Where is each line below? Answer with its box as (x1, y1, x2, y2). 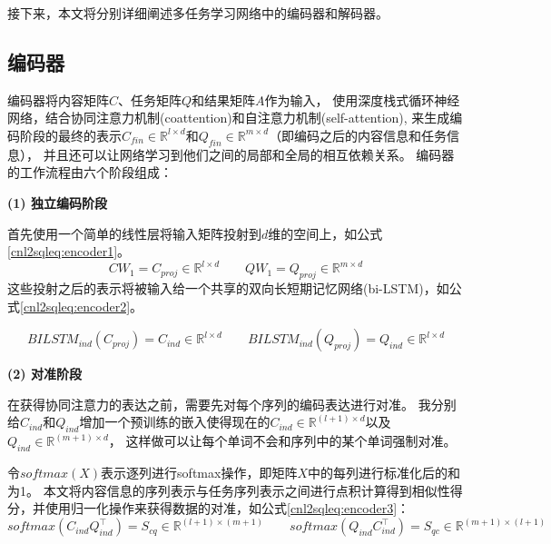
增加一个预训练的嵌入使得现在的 (79, 412, 271, 431)
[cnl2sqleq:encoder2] (20, 296, 131, 315)
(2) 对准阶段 (7, 364, 82, 383)
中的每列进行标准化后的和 (308, 463, 460, 482)
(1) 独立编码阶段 (7, 193, 107, 212)
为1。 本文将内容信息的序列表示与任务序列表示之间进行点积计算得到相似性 (7, 480, 450, 499)
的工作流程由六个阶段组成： (7, 163, 172, 182)
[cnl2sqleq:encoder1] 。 (7, 242, 131, 261)
